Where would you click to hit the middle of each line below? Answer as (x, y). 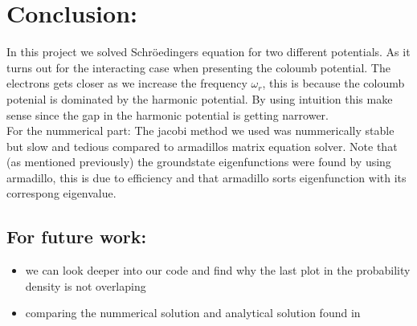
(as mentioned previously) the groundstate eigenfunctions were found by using (199, 162)
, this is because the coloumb (333, 83)
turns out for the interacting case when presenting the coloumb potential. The (198, 67)
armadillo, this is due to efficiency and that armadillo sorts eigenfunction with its (206, 177)
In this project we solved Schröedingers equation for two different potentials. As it (208, 52)
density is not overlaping (86, 285)
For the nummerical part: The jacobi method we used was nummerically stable (200, 130)
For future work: (77, 236)
